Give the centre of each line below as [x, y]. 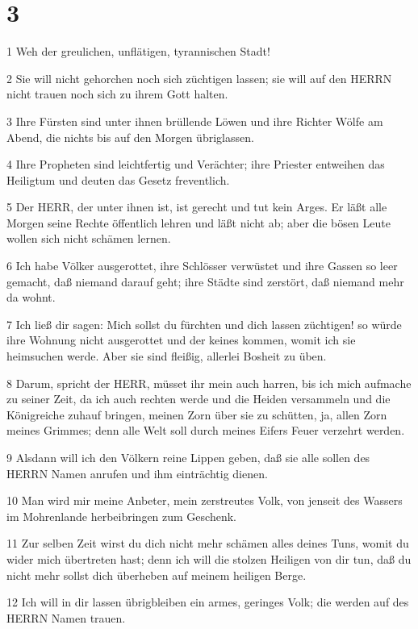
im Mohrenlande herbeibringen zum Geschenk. [121, 516]
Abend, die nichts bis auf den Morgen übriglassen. [130, 137]
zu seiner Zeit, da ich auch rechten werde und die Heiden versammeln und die [199, 399]
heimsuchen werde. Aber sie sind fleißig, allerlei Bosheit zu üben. [167, 356]
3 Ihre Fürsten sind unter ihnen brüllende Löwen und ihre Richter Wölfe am [195, 121]
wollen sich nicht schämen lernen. [89, 238]
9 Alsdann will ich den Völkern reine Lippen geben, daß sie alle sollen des [188, 457]
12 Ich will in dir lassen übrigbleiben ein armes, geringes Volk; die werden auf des [208, 602]
